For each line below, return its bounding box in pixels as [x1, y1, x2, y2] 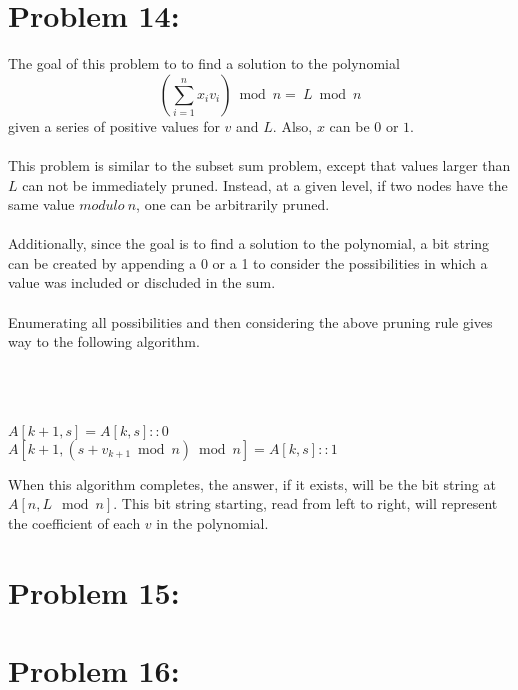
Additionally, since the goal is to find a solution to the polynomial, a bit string [8, 233, 490, 254]
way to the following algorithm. [8, 331, 200, 352]
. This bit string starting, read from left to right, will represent [113, 493, 498, 514]
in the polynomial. [156, 512, 269, 533]
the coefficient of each [8, 512, 141, 533]
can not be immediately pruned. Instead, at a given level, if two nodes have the [22, 174, 508, 195]
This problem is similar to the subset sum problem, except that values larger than [8, 154, 511, 175]
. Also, [272, 115, 313, 136]
